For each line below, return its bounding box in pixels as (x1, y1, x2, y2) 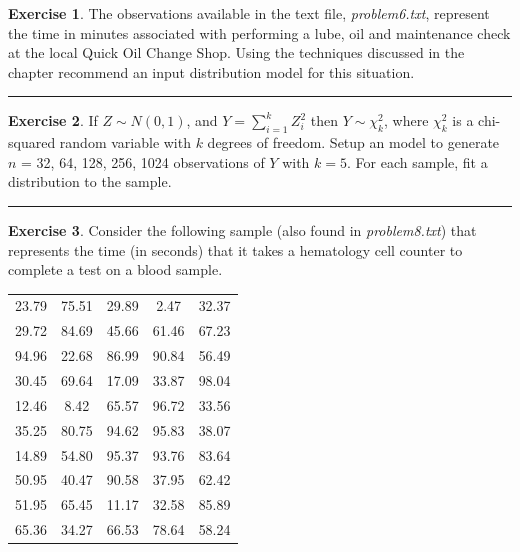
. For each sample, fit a (347, 151, 488, 172)
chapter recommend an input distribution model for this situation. (8, 61, 415, 82)
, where (384, 110, 429, 131)
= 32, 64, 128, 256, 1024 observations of (21, 151, 265, 172)
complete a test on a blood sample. (8, 259, 223, 280)
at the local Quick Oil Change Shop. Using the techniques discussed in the (8, 42, 465, 63)
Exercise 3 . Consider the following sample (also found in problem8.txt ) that (8, 219, 477, 240)
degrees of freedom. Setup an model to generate (207, 132, 500, 153)
